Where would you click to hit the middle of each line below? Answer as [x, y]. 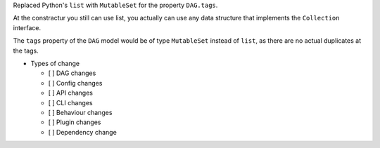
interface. [27, 27]
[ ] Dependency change [83, 132]
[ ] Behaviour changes [80, 112]
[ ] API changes [70, 93]
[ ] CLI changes [70, 102]
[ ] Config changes [75, 83]
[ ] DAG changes [72, 73]
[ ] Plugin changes [75, 122]
